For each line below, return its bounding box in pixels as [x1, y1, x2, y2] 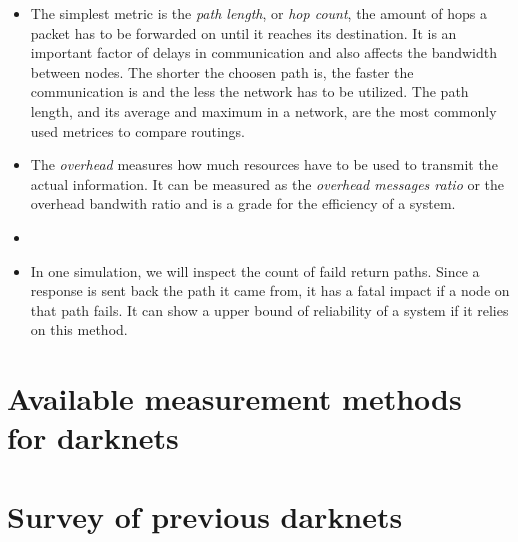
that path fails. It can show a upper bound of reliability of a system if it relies [30, 299, 509, 320]
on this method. [30, 319, 128, 340]
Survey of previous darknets [7, 495, 403, 536]
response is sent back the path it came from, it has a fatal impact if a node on [30, 280, 510, 301]
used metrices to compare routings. [30, 120, 246, 141]
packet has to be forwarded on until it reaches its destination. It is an [30, 22, 457, 43]
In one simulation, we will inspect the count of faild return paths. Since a [30, 260, 480, 281]
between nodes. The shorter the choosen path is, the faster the [30, 61, 414, 82]
